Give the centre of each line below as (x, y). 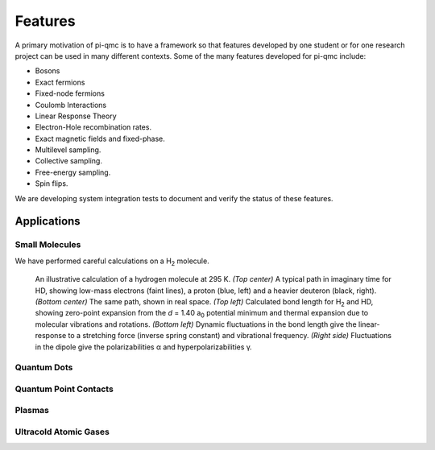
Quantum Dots (44, 368)
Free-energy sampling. (73, 172)
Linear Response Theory (76, 116)
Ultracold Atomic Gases (62, 431)
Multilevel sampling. (68, 150)
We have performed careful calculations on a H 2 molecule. (112, 262)
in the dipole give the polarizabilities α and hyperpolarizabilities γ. (144, 347)
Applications (48, 221)
